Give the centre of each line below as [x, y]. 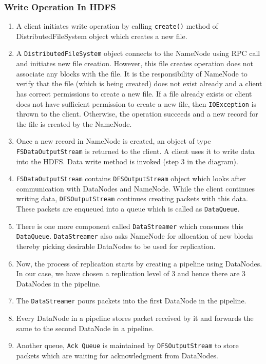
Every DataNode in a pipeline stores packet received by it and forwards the [135, 318]
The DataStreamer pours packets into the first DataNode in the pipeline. [131, 301]
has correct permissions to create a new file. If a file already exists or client [134, 93]
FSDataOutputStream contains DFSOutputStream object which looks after [131, 178]
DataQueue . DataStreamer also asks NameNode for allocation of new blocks [135, 236]
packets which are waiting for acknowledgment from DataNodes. [117, 355]
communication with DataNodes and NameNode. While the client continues [136, 188]
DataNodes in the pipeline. [59, 283]
